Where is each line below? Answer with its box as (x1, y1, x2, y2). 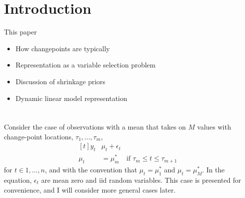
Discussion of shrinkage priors (15, 76, 106, 86)
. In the (202, 165, 225, 175)
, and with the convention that (45, 165, 137, 175)
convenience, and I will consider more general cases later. (4, 184, 176, 195)
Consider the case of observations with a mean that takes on (4, 122, 186, 132)
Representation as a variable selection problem (15, 60, 156, 70)
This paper (4, 27, 37, 37)
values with (197, 122, 231, 132)
